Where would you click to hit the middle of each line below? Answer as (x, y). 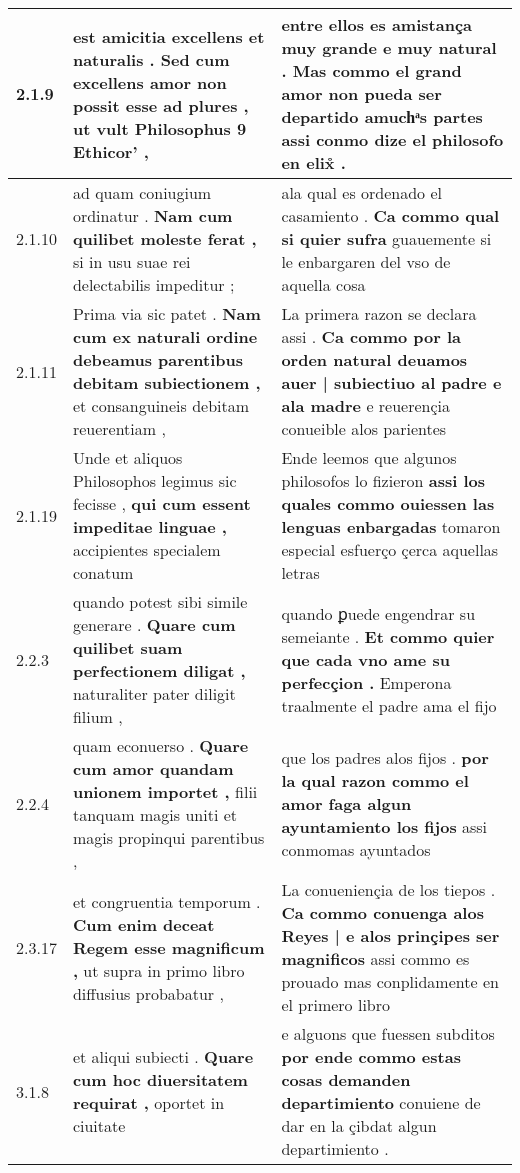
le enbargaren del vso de (366, 261)
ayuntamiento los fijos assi (384, 826)
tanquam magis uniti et (155, 814)
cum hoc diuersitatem (160, 1079)
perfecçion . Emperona (366, 682)
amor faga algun (346, 803)
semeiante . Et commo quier (388, 636)
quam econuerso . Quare (160, 745)
